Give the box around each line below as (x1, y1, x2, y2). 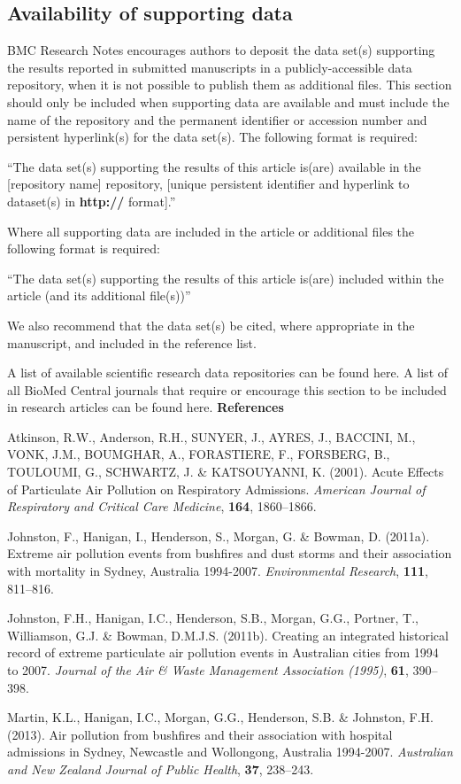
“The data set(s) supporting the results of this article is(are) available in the (7, 157, 421, 175)
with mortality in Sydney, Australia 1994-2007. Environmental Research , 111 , (7, 562, 428, 580)
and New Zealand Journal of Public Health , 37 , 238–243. (7, 759, 314, 778)
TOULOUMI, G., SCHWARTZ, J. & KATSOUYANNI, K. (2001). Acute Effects (7, 462, 444, 481)
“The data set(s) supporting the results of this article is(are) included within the (7, 268, 444, 287)
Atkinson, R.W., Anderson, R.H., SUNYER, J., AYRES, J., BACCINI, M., (7, 427, 416, 446)
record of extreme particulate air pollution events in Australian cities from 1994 (7, 643, 439, 662)
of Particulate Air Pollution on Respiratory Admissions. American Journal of (7, 479, 426, 498)
